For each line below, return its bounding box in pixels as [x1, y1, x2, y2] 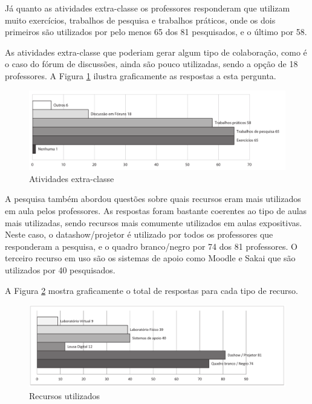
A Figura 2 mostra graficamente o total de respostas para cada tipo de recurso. [5, 284, 298, 296]
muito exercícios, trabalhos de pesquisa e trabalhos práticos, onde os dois [5, 13, 276, 26]
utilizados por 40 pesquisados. [5, 263, 115, 276]
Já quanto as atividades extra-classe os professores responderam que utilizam [5, 2, 290, 14]
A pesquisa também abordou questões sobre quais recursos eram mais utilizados [5, 192, 301, 205]
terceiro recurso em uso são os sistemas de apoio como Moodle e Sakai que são [5, 252, 296, 264]
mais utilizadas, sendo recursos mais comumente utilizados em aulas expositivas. [5, 216, 302, 229]
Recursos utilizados [29, 389, 100, 402]
